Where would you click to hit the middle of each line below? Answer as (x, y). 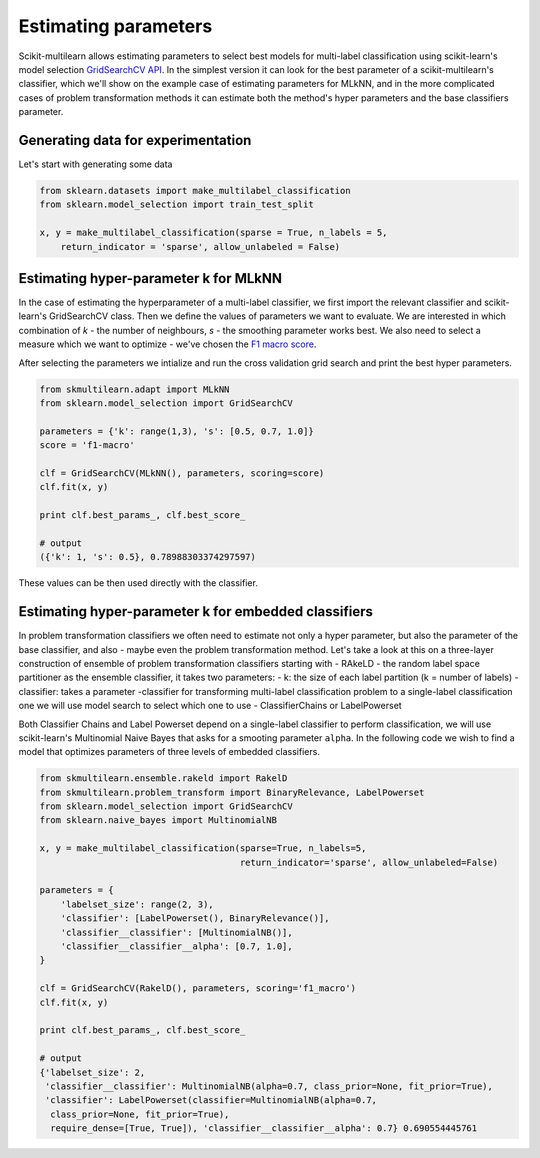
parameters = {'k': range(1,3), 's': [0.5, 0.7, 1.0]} (176, 431)
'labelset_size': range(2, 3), (137, 904)
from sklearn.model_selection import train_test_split (176, 204)
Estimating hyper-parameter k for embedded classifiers (196, 611)
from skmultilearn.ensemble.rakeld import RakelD (163, 778)
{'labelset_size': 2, (92, 1072)
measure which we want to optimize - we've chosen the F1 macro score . (167, 344)
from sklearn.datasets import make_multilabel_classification (195, 190)
